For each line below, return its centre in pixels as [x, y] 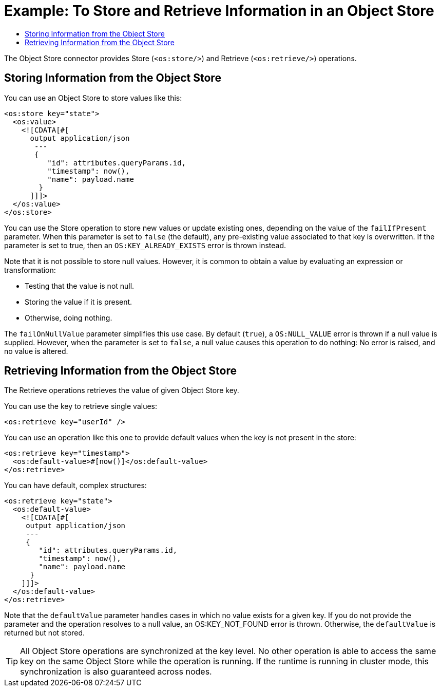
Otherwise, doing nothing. [69, 318]
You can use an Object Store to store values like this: [93, 98]
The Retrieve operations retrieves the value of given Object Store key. [122, 390]
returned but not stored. [45, 633]
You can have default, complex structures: [75, 485]
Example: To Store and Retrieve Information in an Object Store [219, 11]
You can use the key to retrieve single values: [81, 406]
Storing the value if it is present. [79, 302]
